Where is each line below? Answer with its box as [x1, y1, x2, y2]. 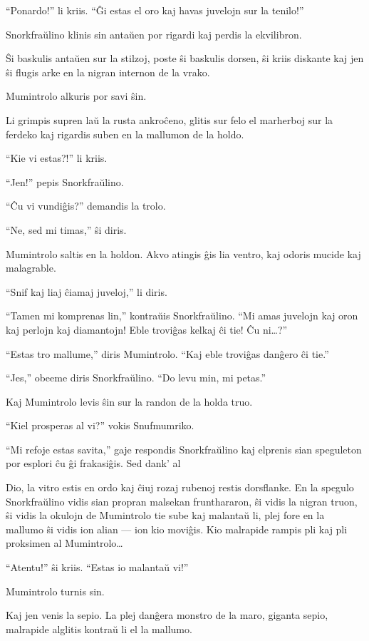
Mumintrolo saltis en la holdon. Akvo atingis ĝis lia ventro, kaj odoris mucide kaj [6, 246, 361, 261]
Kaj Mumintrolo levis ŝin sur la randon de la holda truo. [6, 394, 253, 409]
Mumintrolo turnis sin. [6, 583, 105, 598]
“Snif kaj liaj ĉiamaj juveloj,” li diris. [6, 284, 167, 299]
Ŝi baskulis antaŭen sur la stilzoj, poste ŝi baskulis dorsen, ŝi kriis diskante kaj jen [6, 51, 364, 66]
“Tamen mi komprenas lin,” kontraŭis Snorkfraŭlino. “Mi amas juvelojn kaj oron [6, 308, 358, 323]
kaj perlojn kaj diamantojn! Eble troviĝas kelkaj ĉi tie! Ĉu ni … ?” [6, 322, 288, 337]
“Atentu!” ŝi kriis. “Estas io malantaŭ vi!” [6, 560, 189, 575]
